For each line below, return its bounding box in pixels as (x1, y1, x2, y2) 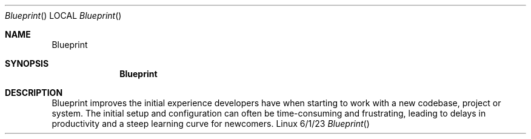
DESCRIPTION (5, 87, 63, 98)
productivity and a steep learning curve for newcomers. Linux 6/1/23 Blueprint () (52, 118, 370, 129)
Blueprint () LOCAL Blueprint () (5, 10, 122, 21)
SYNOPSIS (5, 58, 49, 69)
